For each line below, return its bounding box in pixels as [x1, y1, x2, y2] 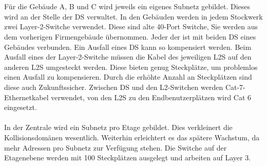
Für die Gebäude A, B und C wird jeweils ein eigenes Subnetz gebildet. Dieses [4, 1, 251, 12]
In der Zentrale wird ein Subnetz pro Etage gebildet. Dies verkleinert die [4, 122, 233, 133]
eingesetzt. [4, 102, 37, 113]
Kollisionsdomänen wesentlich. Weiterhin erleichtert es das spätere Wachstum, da [4, 132, 260, 142]
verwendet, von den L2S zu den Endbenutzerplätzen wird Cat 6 [51, 91, 252, 102]
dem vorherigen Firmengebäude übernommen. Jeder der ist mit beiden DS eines [4, 31, 256, 42]
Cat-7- [225, 81, 245, 92]
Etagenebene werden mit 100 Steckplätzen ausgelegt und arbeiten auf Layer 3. [4, 152, 251, 163]
